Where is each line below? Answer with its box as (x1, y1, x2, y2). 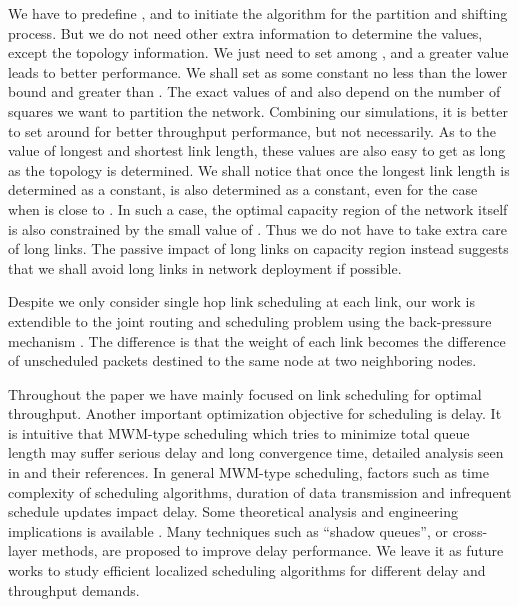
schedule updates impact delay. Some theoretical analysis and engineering (8, 501, 458, 522)
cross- (452, 520, 488, 541)
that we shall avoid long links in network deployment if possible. (8, 257, 402, 278)
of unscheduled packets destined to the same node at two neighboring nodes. (8, 350, 477, 371)
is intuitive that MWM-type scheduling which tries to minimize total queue (8, 422, 470, 443)
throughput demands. (8, 579, 140, 600)
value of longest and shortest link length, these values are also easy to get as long (8, 140, 506, 161)
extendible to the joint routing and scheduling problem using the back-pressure (8, 310, 492, 331)
